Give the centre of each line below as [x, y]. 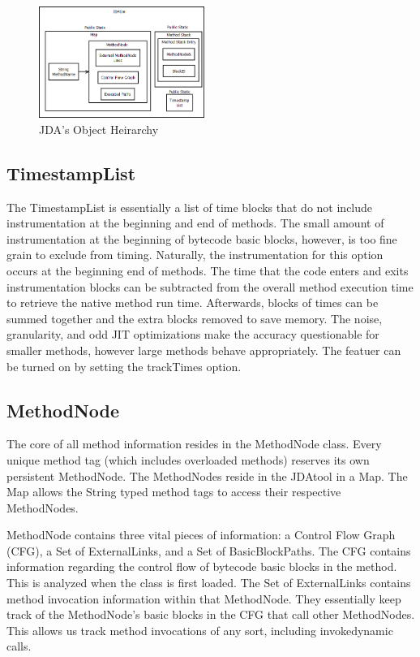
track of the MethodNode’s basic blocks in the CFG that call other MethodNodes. [211, 614]
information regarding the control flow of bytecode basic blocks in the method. [202, 566]
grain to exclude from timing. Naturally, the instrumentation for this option [195, 255]
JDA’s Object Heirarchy [99, 129]
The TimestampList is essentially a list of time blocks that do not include [190, 207]
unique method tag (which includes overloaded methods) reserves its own [188, 459]
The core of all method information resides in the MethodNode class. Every [194, 444]
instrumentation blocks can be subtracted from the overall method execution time [210, 286]
